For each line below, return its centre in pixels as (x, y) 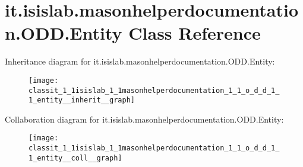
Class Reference (195, 33)
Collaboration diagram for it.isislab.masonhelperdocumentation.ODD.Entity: (144, 119)
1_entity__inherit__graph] (82, 100)
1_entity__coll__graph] (75, 158)
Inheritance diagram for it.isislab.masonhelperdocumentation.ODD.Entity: (140, 61)
